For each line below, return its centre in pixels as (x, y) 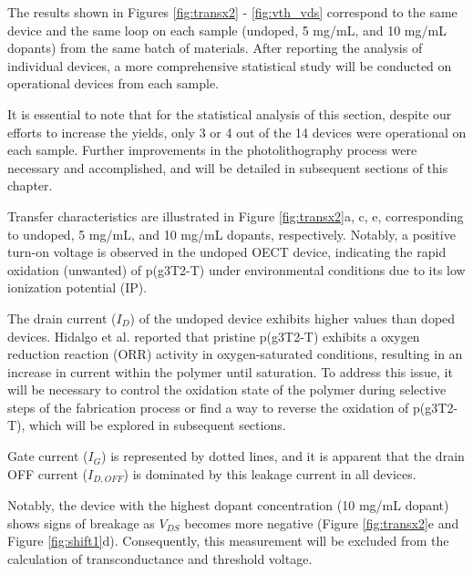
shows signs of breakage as (81, 523)
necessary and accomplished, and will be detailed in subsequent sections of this (228, 167)
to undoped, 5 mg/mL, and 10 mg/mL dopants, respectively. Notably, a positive (231, 234)
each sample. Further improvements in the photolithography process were (212, 150)
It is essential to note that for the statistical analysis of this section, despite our (230, 113)
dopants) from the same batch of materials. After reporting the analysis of (215, 48)
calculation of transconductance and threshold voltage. (160, 558)
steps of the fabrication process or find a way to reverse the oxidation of (208, 407)
